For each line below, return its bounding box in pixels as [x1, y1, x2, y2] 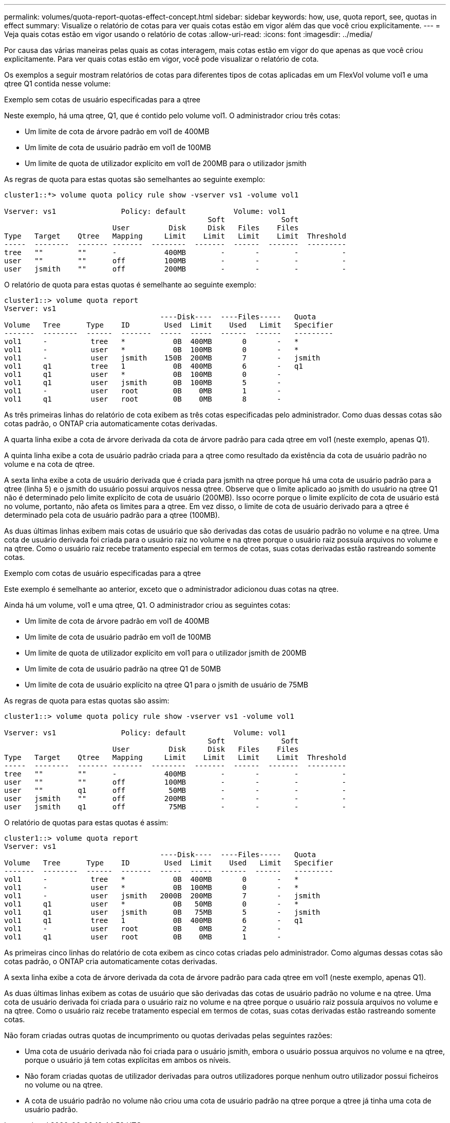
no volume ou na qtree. [25, 1080, 103, 1089]
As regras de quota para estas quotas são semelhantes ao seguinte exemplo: [4, 175, 265, 184]
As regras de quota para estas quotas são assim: [4, 696, 170, 705]
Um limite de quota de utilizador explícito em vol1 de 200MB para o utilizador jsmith [25, 159, 307, 168]
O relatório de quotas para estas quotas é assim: [4, 818, 168, 827]
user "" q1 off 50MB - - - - [4, 786, 346, 794]
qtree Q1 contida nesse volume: [4, 79, 111, 88]
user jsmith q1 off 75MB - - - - [4, 803, 346, 811]
